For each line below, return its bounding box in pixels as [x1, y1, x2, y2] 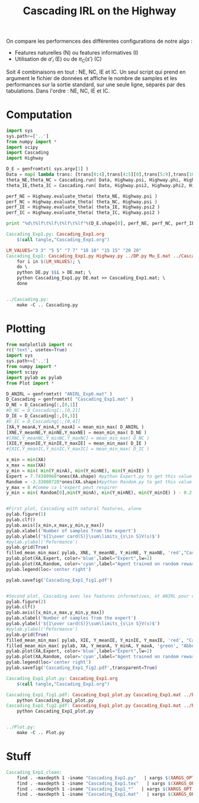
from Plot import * [6, 380, 54, 386]
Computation [6, 108, 72, 122]
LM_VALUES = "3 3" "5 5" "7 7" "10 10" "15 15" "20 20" [6, 247, 142, 253]
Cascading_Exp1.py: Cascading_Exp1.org [6, 231, 105, 237]
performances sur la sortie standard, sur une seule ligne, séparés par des [6, 81, 185, 88]
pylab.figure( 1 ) [6, 512, 46, 518]
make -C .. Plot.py [17, 730, 65, 736]
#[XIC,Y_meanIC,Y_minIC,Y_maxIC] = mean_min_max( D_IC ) [6, 446, 150, 452]
